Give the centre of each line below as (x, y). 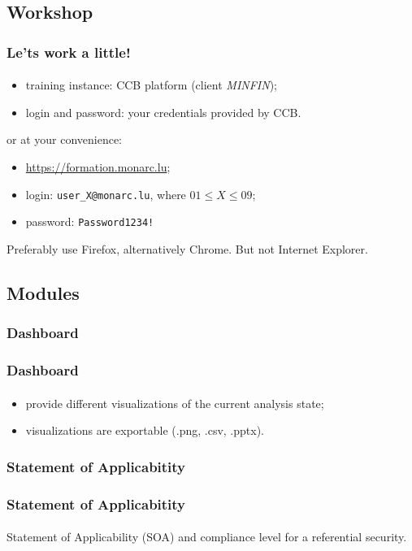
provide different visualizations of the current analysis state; (175, 403)
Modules (43, 292)
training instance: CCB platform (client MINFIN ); (151, 85)
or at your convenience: (65, 139)
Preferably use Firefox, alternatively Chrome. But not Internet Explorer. (187, 248)
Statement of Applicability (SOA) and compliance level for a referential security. (207, 537)
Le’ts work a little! (69, 52)
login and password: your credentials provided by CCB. (163, 112)
